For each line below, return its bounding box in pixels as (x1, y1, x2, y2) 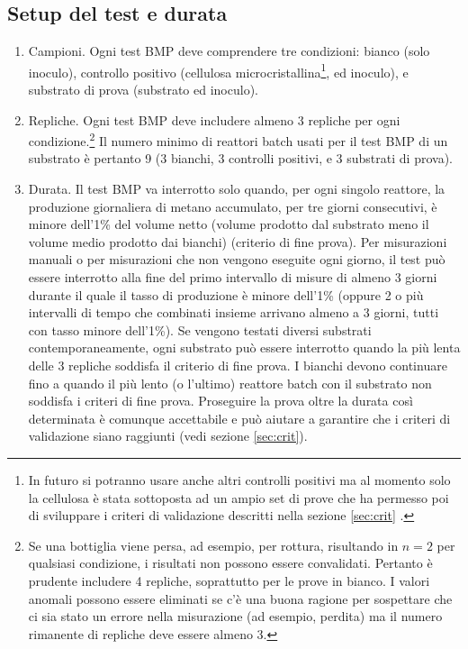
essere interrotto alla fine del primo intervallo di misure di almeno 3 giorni (28, 268, 437, 287)
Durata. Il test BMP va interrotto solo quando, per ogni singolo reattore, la (28, 179, 445, 198)
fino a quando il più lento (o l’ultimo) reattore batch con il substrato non (28, 373, 432, 392)
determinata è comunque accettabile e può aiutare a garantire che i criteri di (28, 408, 451, 427)
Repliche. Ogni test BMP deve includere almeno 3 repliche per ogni (28, 110, 400, 129)
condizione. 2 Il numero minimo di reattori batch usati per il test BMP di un (28, 129, 448, 150)
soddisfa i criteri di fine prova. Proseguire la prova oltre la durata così (28, 391, 413, 410)
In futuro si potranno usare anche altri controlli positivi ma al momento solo (28, 470, 451, 489)
